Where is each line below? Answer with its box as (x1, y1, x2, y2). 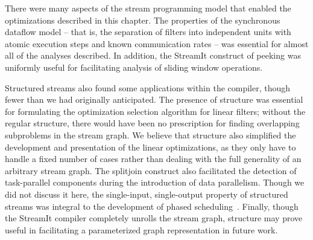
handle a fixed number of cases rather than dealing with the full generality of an (5, 152, 302, 165)
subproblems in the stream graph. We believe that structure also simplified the (5, 128, 296, 141)
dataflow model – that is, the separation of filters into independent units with (5, 25, 291, 38)
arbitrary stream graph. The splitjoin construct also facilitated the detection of (5, 164, 297, 177)
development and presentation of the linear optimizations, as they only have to (5, 140, 296, 153)
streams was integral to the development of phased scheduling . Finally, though (5, 199, 299, 212)
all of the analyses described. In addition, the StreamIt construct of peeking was (5, 49, 301, 62)
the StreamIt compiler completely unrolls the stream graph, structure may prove (5, 212, 303, 224)
